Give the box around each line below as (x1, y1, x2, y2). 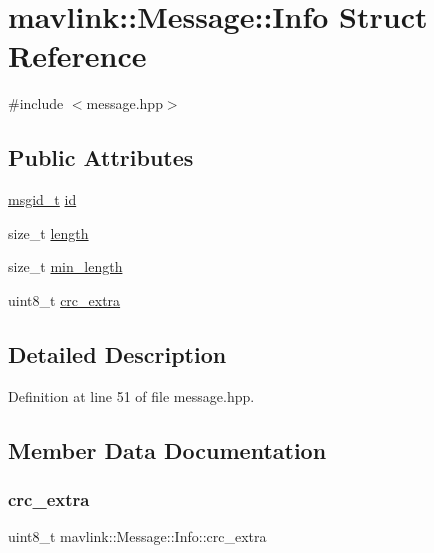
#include (8, 93, 64, 114)
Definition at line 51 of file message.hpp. (8, 385, 255, 406)
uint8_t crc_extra (8, 289, 121, 310)
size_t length (8, 222, 89, 243)
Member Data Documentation (8, 434, 327, 465)
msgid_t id (8, 189, 77, 210)
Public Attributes (8, 142, 194, 173)
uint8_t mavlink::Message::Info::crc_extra (8, 526, 267, 547)
